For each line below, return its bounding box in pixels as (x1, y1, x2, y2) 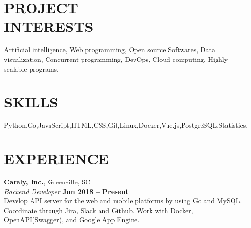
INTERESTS (4, 16, 94, 36)
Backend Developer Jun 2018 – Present (4, 186, 129, 196)
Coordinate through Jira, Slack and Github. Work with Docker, (4, 205, 193, 215)
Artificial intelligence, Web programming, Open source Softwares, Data (4, 45, 215, 55)
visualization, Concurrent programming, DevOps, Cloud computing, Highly (4, 54, 228, 64)
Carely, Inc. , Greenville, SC (4, 176, 91, 186)
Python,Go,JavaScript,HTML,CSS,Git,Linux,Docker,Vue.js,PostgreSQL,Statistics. (4, 120, 248, 130)
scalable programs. (4, 63, 59, 74)
